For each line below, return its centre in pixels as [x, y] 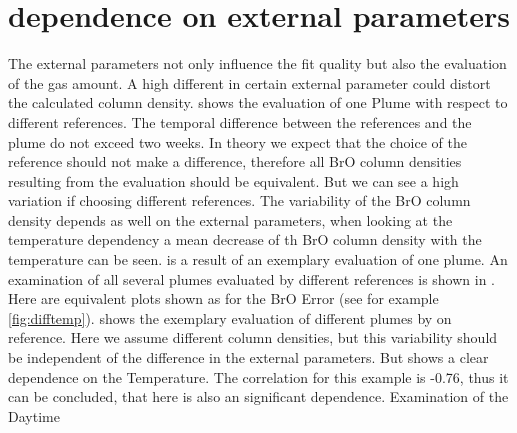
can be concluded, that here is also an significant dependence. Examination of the [258, 396]
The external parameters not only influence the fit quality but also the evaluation [257, 63]
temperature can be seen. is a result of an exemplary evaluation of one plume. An [258, 259]
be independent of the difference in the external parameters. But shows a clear [248, 357]
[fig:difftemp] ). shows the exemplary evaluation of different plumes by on [230, 317]
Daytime [34, 415]
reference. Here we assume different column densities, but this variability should [253, 337]
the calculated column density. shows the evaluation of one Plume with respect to [258, 102]
